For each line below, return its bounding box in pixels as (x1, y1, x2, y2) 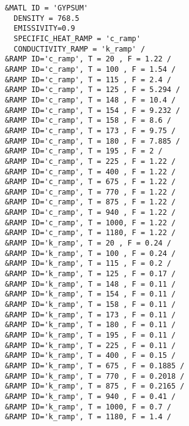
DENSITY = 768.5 (13, 14, 80, 23)
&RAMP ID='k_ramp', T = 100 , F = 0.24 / (5, 249, 176, 258)
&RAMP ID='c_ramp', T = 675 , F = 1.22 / (5, 177, 176, 187)
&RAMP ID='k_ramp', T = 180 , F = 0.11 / (5, 320, 176, 330)
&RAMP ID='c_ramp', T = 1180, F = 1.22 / (5, 228, 176, 238)
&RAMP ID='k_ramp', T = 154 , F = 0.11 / (5, 290, 176, 299)
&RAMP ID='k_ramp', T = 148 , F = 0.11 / (5, 279, 176, 289)
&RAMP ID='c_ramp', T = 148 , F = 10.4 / (5, 95, 176, 104)
